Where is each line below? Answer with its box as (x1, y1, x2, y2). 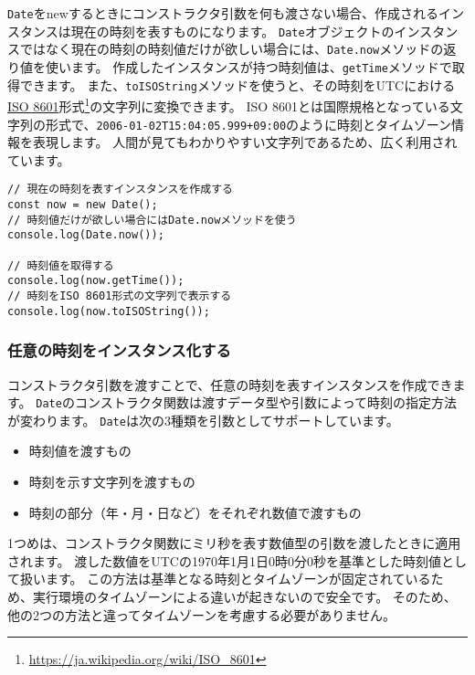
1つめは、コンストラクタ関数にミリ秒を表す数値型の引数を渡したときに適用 (7, 533, 461, 553)
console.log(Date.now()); (7, 228, 164, 242)
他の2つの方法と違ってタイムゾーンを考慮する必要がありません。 (7, 605, 396, 624)
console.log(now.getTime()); (7, 274, 185, 288)
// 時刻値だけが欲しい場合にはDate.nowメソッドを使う (7, 213, 297, 227)
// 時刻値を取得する (7, 258, 114, 272)
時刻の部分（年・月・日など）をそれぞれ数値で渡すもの (28, 502, 362, 522)
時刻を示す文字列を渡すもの (28, 472, 195, 490)
